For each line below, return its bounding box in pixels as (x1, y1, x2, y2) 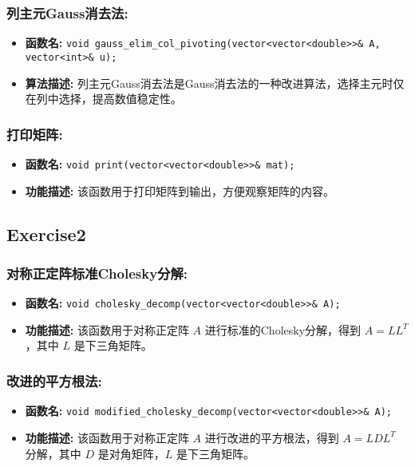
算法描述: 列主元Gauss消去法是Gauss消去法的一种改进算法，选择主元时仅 (25, 74, 405, 91)
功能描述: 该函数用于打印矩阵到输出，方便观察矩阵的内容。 (25, 182, 334, 199)
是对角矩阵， (97, 445, 165, 461)
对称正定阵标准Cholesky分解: (6, 263, 188, 283)
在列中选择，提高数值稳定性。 (25, 90, 182, 107)
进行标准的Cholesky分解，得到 (204, 321, 362, 338)
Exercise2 (6, 221, 86, 246)
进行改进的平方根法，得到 (204, 429, 339, 445)
